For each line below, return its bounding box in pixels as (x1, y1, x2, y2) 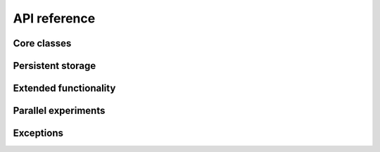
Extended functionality (13, 82, 116, 94)
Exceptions (13, 127, 63, 139)
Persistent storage (13, 60, 96, 72)
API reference (13, 11, 96, 26)
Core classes (13, 37, 72, 49)
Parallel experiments (13, 105, 106, 117)
